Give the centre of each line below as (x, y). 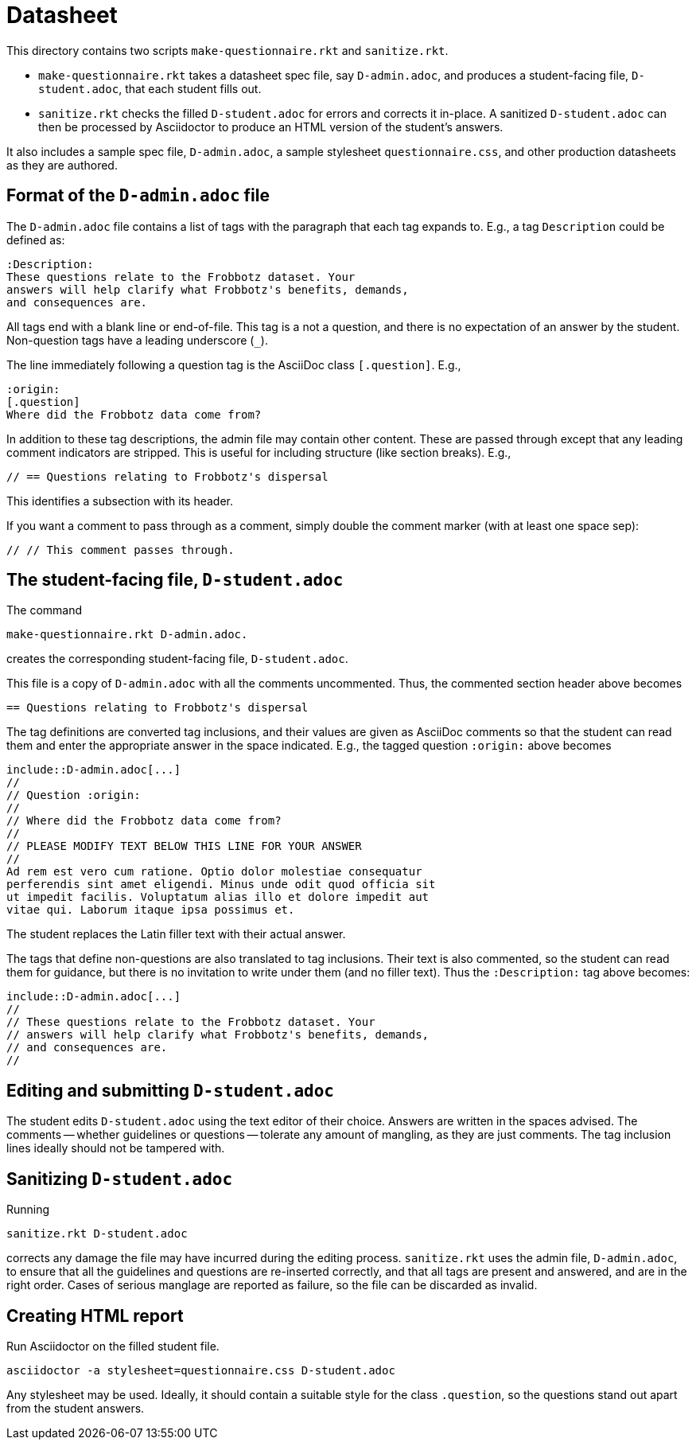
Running (28, 1210)
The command (45, 610)
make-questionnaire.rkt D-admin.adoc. (127, 635)
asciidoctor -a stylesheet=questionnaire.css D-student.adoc (201, 1370)
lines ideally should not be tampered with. (116, 1148)
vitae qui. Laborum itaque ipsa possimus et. (151, 910)
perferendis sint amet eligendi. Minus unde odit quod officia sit (221, 885)
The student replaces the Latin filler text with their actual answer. (176, 934)
